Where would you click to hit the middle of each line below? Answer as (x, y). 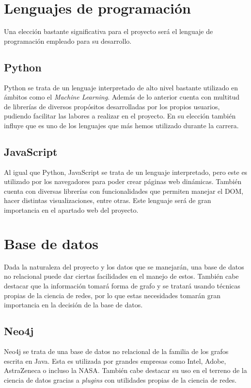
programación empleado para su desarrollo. (68, 41)
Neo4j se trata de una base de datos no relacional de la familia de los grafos (116, 351)
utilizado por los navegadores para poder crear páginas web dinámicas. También (123, 181)
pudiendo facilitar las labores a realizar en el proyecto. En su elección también (120, 116)
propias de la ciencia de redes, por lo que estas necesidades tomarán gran (112, 295)
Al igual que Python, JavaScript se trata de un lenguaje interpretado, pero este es (126, 172)
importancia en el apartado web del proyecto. (71, 210)
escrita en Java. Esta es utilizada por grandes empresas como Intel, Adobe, (115, 361)
